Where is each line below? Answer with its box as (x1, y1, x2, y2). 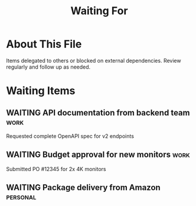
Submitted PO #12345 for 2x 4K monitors (6, 165, 106, 172)
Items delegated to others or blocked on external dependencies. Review (6, 57, 181, 64)
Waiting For (70, 4, 128, 18)
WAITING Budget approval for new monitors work (6, 150, 190, 160)
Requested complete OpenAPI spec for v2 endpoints (6, 132, 135, 140)
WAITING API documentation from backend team (6, 108, 190, 118)
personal (6, 192, 37, 202)
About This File (6, 37, 82, 51)
